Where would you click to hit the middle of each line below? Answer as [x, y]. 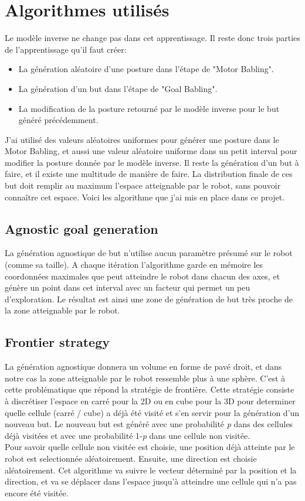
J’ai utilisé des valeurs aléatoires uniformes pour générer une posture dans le [142, 139]
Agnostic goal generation [82, 228]
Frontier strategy [57, 342]
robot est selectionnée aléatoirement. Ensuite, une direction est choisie [131, 458]
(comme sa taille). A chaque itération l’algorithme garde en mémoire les [134, 265]
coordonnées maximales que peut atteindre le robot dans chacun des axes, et [143, 276]
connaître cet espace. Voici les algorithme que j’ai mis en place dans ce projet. [145, 197]
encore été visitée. [37, 493]
